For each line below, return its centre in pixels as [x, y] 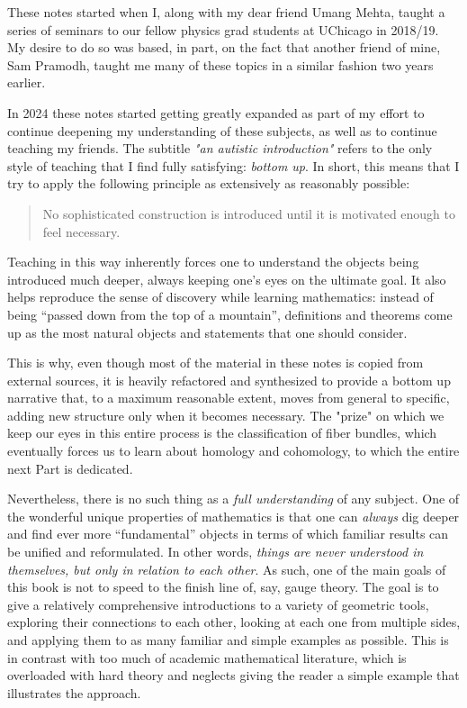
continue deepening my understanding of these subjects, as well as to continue [222, 130]
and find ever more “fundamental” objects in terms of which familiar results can [228, 534]
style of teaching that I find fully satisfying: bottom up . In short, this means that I [233, 165]
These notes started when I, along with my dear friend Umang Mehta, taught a [226, 12]
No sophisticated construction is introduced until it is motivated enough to [249, 213]
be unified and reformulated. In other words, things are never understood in [216, 552]
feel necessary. [81, 231]
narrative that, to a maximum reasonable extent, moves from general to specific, [229, 398]
